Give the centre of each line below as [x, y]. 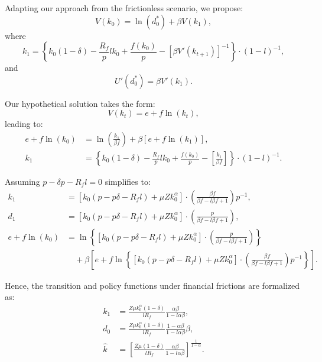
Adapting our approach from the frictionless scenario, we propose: [124, 8]
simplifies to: [128, 182]
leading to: [24, 124]
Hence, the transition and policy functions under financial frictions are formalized [152, 285]
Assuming [22, 182]
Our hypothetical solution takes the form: [80, 103]
